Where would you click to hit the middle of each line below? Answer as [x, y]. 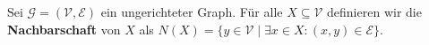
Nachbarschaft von [64, 29]
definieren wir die [374, 11]
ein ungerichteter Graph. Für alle [192, 11]
